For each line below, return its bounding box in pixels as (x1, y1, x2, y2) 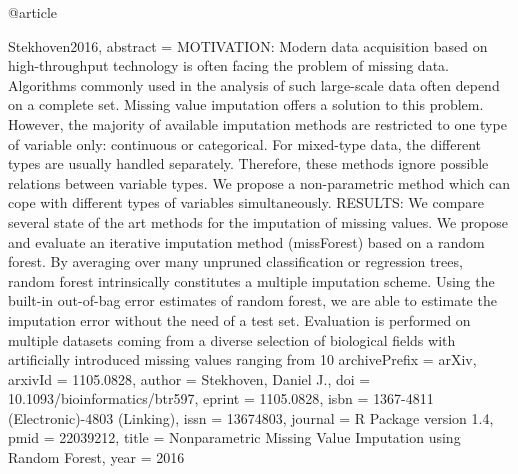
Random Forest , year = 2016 (8, 447, 185, 468)
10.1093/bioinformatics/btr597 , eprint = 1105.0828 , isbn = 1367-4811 (8, 388, 434, 409)
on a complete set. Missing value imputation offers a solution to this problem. (8, 94, 484, 115)
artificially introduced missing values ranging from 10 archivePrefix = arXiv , (8, 349, 477, 370)
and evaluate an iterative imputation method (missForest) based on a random (8, 231, 485, 252)
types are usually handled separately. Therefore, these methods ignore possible (8, 153, 489, 174)
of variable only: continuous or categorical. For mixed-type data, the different (8, 133, 481, 154)
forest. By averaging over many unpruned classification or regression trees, (8, 251, 463, 272)
